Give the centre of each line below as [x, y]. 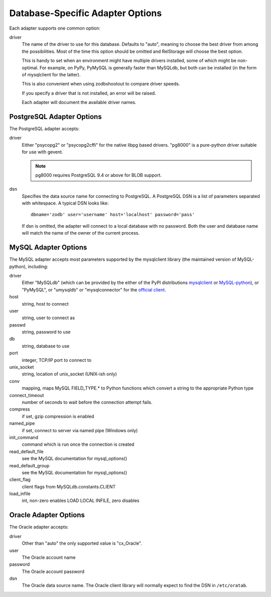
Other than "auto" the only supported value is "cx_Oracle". [82, 543]
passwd [18, 325]
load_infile [20, 494]
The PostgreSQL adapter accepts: [44, 129]
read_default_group [29, 465]
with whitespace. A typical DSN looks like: [65, 203]
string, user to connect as [48, 318]
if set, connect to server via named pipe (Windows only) [80, 430]
